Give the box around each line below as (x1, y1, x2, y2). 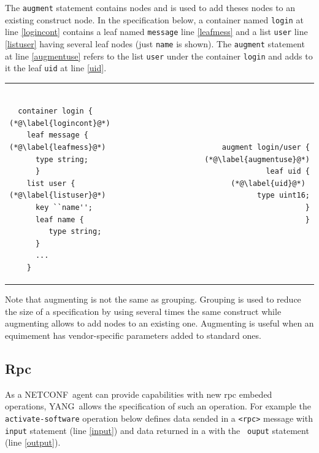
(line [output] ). (5, 436, 61, 449)
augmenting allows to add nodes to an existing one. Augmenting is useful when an (5, 317, 314, 330)
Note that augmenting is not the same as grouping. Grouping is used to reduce (5, 293, 301, 306)
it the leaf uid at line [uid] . (5, 61, 107, 74)
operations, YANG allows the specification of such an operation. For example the (5, 400, 311, 412)
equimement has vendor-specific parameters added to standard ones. (5, 328, 261, 341)
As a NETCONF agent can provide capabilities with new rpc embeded (5, 387, 272, 400)
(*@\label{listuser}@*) (9, 191, 106, 200)
